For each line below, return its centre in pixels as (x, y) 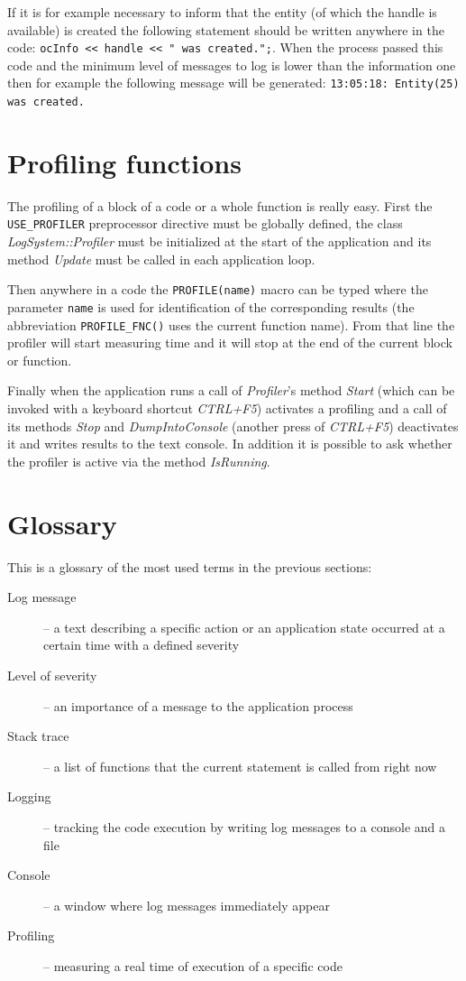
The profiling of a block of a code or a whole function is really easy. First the (220, 205)
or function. (40, 360)
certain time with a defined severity (142, 645)
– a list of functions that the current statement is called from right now (240, 766)
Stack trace (38, 736)
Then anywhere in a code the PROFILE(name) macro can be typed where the (218, 289)
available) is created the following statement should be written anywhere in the (226, 29)
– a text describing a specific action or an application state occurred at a (244, 627)
